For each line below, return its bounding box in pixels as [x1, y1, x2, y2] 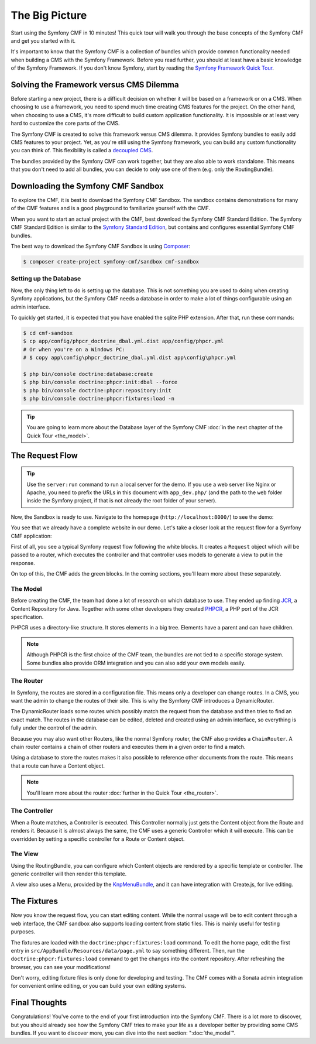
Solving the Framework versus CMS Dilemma [11, 80, 179, 90]
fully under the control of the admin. [11, 724, 98, 731]
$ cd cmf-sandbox [23, 330, 73, 336]
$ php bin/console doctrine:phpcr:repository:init [23, 387, 172, 393]
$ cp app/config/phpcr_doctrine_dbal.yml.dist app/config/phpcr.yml [23, 338, 224, 345]
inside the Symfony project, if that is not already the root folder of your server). [26, 497, 217, 504]
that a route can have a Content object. [11, 762, 105, 769]
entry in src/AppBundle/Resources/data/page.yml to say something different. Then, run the [11, 947, 245, 954]
